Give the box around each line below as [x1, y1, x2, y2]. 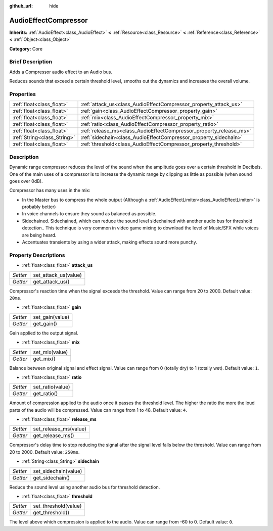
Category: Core [9, 45, 43, 52]
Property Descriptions [9, 252, 65, 259]
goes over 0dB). [9, 178, 43, 184]
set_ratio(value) [33, 383, 70, 391]
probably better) [22, 204, 56, 210]
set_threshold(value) [33, 503, 82, 510]
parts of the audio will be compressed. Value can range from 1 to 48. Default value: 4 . [9, 407, 187, 413]
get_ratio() [33, 390, 58, 397]
